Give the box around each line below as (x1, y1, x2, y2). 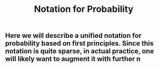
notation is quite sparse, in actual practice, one (5, 47, 155, 56)
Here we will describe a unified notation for (5, 31, 142, 40)
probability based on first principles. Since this (5, 39, 154, 48)
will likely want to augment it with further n (5, 55, 141, 63)
